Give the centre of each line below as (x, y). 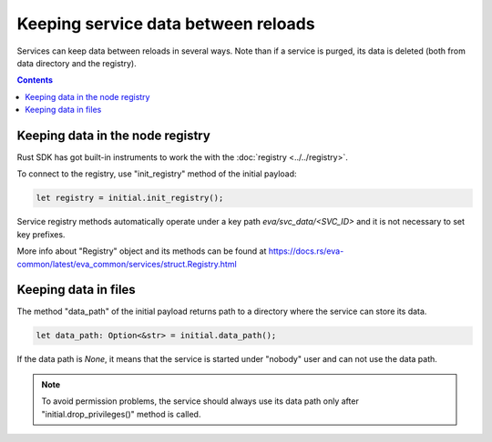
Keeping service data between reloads (166, 24)
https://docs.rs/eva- (306, 251)
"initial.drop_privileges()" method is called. (121, 414)
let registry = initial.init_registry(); (130, 198)
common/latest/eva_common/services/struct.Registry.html (127, 264)
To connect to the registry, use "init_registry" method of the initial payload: (157, 174)
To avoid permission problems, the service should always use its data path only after (200, 401)
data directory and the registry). (77, 63)
